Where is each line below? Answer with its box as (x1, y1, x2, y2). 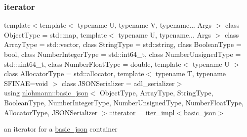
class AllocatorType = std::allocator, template (4, 68, 144, 79)
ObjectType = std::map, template (4, 29, 107, 40)
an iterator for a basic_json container (4, 124, 118, 134)
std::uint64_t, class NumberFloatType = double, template (4, 58, 181, 69)
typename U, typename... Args (118, 29, 211, 40)
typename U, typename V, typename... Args (78, 20, 212, 30)
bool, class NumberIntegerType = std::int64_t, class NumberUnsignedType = (4, 49, 241, 59)
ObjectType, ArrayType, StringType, (99, 88, 213, 98)
